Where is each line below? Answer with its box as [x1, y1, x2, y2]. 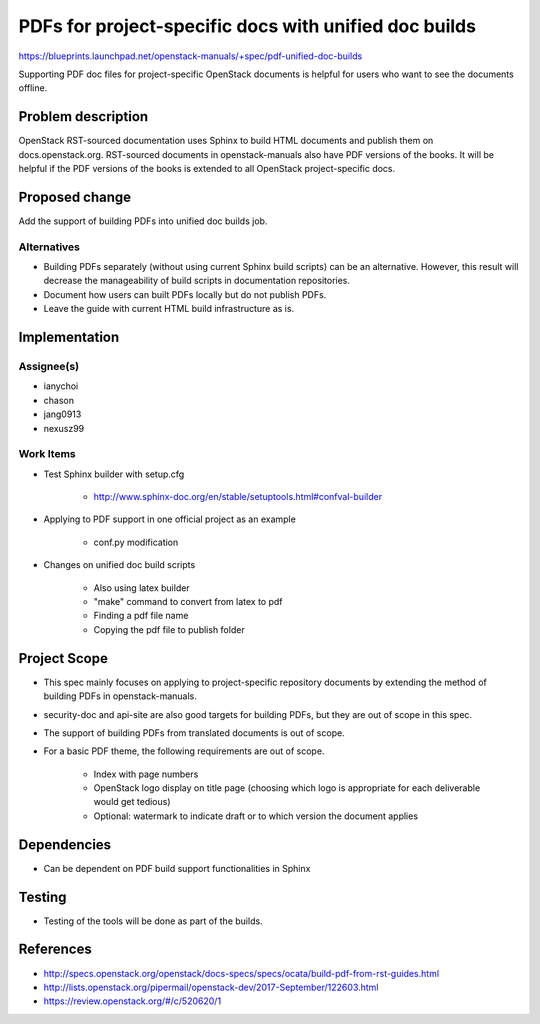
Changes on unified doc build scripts [43, 559, 196, 571]
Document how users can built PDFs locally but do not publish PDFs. [43, 288, 327, 300]
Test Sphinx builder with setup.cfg [43, 468, 185, 480]
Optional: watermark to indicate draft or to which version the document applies [93, 810, 419, 822]
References [18, 941, 92, 958]
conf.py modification [93, 536, 179, 548]
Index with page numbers [93, 768, 199, 780]
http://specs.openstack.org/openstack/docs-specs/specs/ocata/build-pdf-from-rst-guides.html [43, 967, 440, 979]
